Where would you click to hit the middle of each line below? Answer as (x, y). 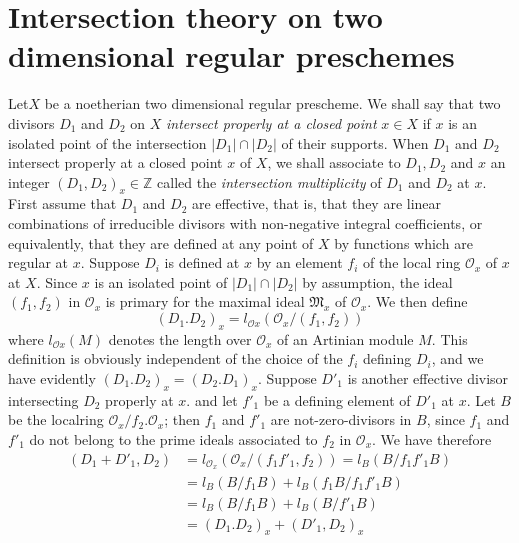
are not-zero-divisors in (341, 419)
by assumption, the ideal (377, 281)
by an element (299, 262)
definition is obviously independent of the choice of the (175, 358)
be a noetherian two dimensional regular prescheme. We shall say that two (272, 103)
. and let (212, 399)
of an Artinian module (345, 338)
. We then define (417, 301)
